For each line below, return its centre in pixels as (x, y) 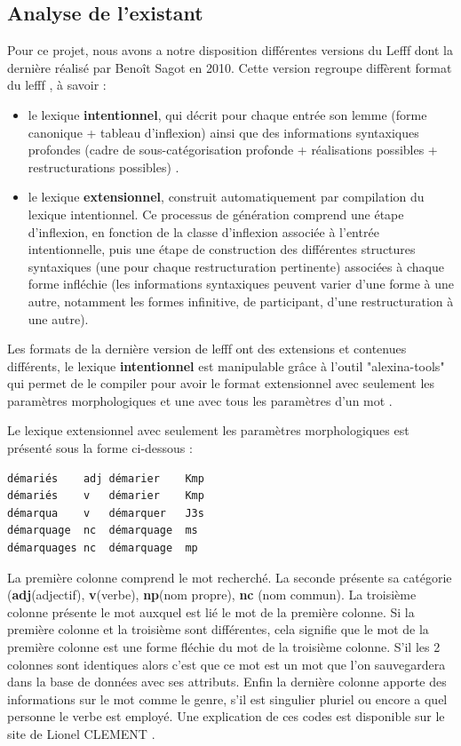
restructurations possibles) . (103, 167)
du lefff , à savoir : (57, 85)
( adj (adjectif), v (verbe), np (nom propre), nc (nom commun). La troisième (212, 595)
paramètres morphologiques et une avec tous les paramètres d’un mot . (200, 400)
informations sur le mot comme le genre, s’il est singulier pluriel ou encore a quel (227, 698)
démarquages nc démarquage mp (103, 548)
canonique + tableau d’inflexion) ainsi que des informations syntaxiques (223, 132)
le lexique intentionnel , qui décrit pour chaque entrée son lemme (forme (227, 114)
